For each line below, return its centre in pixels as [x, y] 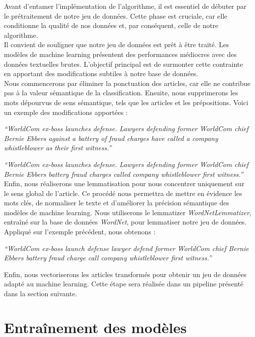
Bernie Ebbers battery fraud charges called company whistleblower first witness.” [124, 174]
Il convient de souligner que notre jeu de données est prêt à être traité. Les [116, 44]
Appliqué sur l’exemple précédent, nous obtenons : [80, 232]
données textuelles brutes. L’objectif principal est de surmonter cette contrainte [124, 64]
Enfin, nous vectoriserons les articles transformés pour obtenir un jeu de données [125, 274]
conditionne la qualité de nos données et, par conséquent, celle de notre [111, 25]
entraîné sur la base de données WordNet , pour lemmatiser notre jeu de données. [125, 222]
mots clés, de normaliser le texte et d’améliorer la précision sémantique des [117, 203]
